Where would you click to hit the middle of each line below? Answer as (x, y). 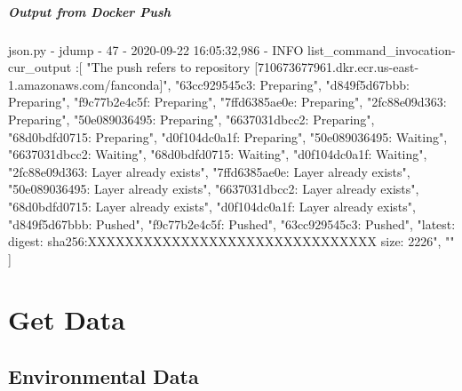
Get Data (67, 319)
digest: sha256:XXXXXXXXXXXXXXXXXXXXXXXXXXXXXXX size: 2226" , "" (231, 241)
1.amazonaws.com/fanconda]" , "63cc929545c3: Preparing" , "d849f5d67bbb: (209, 84)
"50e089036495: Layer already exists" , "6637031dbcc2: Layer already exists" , (214, 189)
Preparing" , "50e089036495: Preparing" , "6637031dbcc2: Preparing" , (191, 119)
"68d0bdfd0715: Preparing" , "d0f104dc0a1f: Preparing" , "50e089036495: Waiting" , (228, 136)
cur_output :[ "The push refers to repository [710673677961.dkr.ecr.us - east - (214, 67)
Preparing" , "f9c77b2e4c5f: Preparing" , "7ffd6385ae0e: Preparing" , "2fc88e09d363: (227, 102)
